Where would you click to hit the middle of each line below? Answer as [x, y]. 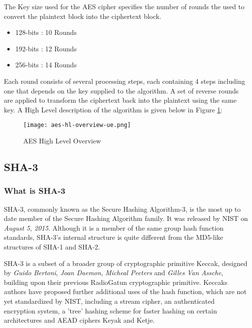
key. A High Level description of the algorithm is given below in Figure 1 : [113, 109]
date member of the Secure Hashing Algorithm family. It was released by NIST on [126, 218]
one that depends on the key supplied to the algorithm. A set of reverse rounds [121, 90]
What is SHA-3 [35, 191]
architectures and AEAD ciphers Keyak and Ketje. [79, 320]
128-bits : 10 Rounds [46, 32]
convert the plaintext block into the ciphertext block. [83, 16]
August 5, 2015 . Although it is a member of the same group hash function [114, 227]
